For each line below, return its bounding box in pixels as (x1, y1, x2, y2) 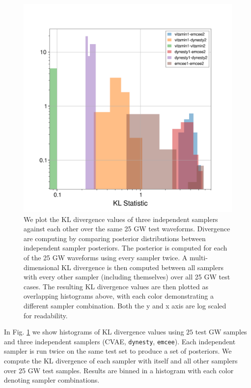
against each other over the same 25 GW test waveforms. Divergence (24, 223, 230, 234)
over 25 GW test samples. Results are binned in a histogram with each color (4, 365, 234, 375)
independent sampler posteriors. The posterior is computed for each (24, 243, 227, 253)
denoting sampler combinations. (4, 375, 100, 385)
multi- (189, 252, 208, 262)
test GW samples (195, 327, 247, 337)
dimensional (24, 262, 59, 272)
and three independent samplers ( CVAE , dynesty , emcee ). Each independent (4, 336, 236, 346)
